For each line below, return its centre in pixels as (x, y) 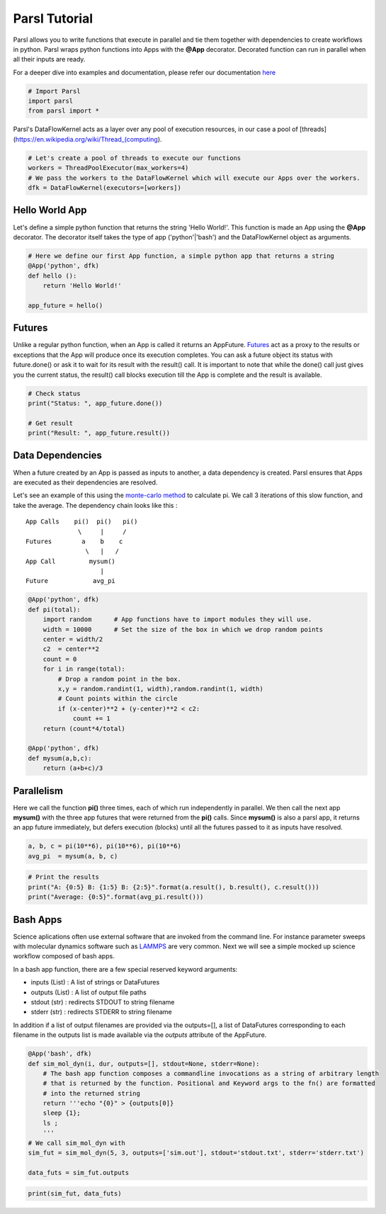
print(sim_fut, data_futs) (75, 1194)
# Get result (51, 423)
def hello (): (52, 276)
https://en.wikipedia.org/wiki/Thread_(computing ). (89, 139)
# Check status (54, 393)
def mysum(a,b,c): (60, 758)
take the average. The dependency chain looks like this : (95, 505)
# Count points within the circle (118, 699)
